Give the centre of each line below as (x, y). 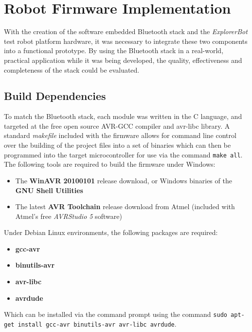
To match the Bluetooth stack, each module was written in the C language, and (123, 116)
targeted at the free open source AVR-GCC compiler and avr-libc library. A (117, 126)
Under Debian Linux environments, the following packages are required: (111, 232)
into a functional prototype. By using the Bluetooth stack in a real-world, (114, 50)
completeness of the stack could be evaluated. (72, 69)
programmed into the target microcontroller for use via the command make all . (123, 154)
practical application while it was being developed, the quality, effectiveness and (123, 60)
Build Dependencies (55, 96)
